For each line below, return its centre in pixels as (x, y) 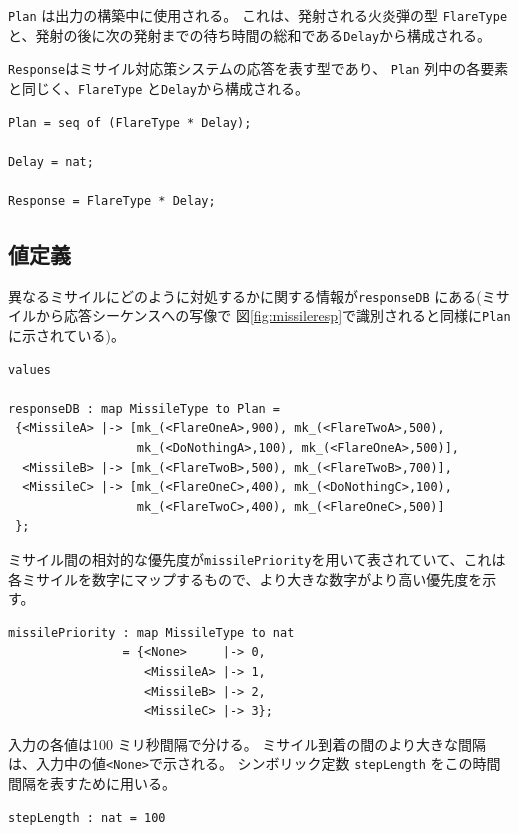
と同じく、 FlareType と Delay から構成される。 (158, 87)
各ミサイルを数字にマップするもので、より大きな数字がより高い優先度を (245, 578)
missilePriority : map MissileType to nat (151, 632)
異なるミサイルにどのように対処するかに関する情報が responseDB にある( (245, 295)
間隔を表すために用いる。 (92, 783)
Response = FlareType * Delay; (112, 201)
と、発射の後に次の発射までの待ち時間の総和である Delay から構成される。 (250, 34)
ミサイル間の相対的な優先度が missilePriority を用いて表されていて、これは (257, 559)
